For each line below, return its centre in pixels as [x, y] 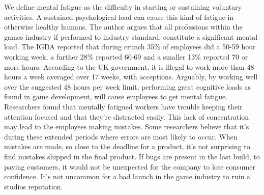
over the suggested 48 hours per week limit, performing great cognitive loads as [128, 86]
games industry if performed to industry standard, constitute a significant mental [131, 36]
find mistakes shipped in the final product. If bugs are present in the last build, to [132, 156]
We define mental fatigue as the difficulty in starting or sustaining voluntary [123, 7]
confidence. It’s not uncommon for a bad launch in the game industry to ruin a [127, 176]
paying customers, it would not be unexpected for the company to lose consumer [130, 166]
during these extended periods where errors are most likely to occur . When [121, 136]
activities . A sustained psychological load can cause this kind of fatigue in [119, 17]
